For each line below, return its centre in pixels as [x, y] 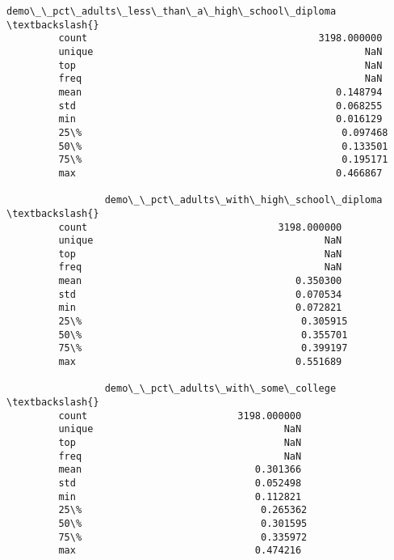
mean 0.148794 [220, 92]
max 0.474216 [180, 551]
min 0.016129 [220, 119]
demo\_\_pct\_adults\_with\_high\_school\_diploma [243, 200]
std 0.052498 [180, 483]
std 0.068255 [220, 106]
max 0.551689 [200, 362]
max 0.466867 [220, 173]
